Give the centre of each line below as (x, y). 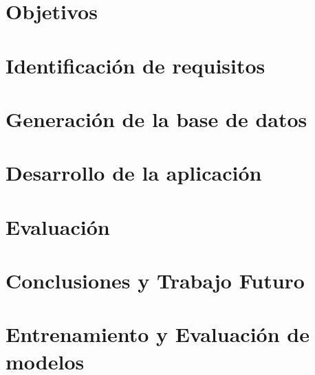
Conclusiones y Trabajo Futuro (155, 281)
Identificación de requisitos (135, 65)
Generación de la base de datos (156, 118)
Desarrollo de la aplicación (134, 173)
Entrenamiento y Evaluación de (157, 334)
